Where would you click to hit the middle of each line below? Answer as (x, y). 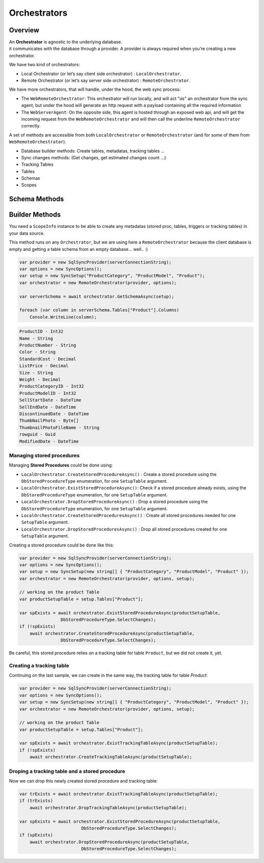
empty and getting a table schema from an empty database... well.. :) (78, 249)
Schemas (31, 178)
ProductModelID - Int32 (48, 393)
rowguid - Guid (37, 434)
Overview (24, 30)
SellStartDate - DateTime (50, 400)
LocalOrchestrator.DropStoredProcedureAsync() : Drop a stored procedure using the (114, 502)
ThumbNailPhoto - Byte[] (49, 421)
